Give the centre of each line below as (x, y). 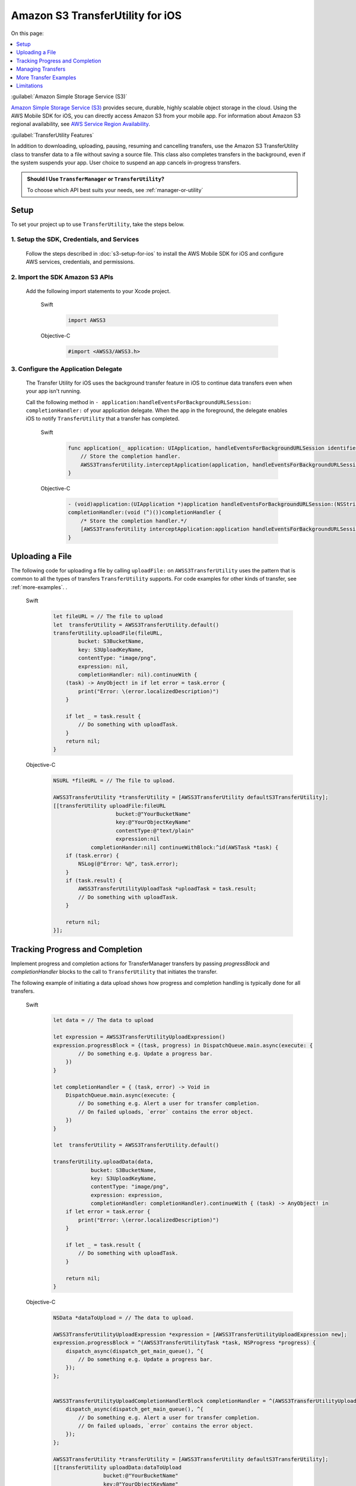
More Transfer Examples (46, 77)
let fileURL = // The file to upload (108, 616)
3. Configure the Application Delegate (67, 369)
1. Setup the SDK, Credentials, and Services (75, 240)
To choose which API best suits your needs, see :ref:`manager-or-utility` (115, 190)
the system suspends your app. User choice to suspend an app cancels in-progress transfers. (126, 163)
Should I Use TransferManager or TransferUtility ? (96, 179)
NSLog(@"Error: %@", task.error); (128, 864)
